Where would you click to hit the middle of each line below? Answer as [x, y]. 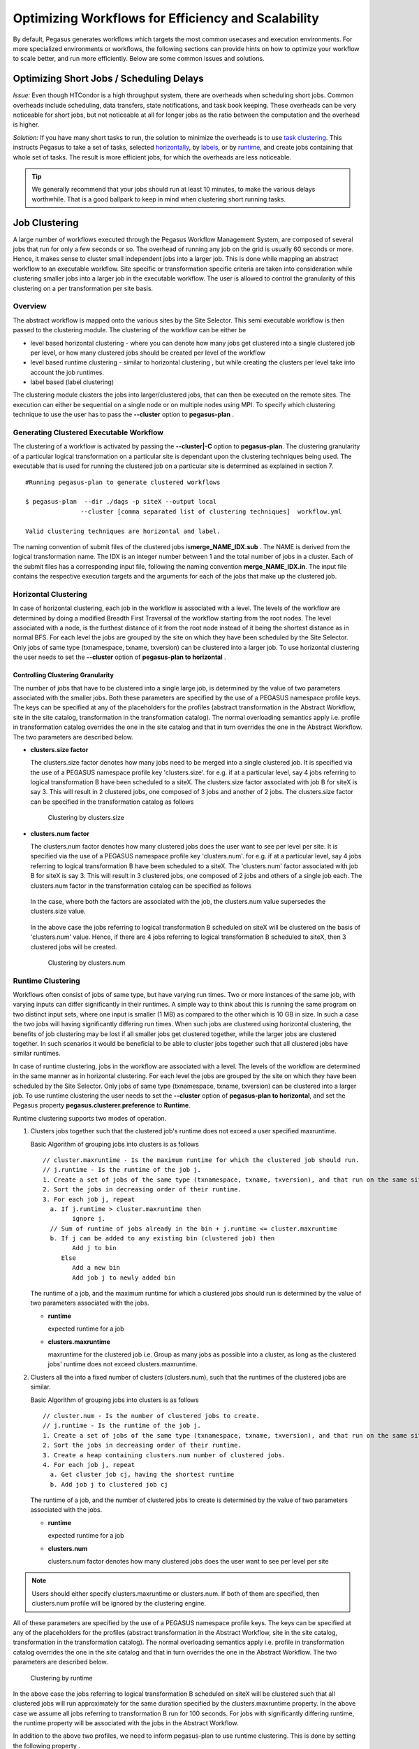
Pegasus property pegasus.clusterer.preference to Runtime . [102, 1105]
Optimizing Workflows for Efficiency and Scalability [166, 18]
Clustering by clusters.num [87, 963]
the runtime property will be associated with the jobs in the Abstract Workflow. [126, 1723]
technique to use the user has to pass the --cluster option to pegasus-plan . [124, 415]
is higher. [26, 125]
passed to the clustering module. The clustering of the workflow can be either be [130, 330]
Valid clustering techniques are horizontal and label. [123, 531]
